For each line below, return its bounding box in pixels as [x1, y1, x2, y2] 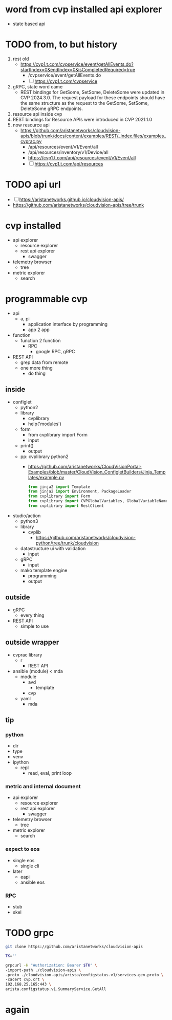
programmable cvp [5, 293, 88, 304]
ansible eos [20, 879, 45, 885]
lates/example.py [28, 474, 64, 480]
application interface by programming [28, 321, 108, 327]
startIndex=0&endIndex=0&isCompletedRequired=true [20, 66, 136, 72]
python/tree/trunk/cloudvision [35, 540, 99, 546]
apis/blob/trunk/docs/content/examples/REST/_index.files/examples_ [20, 133, 166, 139]
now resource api [12, 122, 50, 128]
